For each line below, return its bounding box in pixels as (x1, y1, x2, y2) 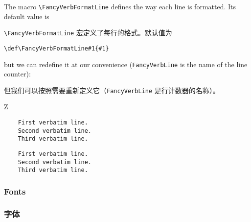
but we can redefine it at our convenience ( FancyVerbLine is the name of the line (4, 59, 248, 69)
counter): (4, 69, 31, 79)
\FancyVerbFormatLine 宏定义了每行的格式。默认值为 (4, 27, 172, 38)
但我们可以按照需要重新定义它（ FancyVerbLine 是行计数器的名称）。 (4, 85, 220, 95)
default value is (4, 11, 49, 21)
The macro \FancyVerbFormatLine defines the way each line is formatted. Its (4, 1, 236, 11)
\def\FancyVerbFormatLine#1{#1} (4, 45, 109, 52)
